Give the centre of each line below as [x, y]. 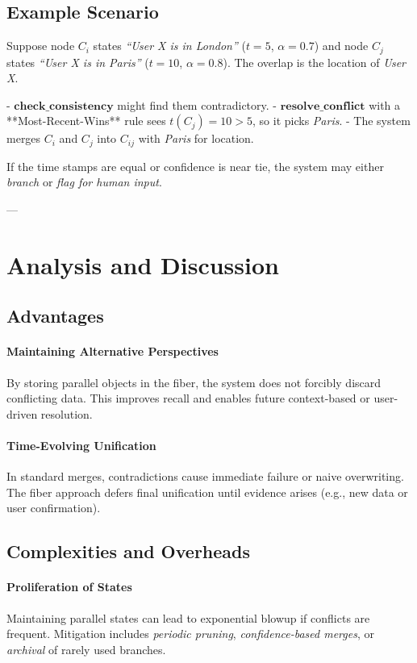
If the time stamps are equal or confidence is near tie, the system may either [195, 166]
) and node [341, 46]
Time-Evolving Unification [81, 445]
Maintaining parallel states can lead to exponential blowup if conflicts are [188, 617]
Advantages [55, 316]
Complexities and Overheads [129, 551]
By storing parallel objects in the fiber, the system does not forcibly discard [194, 382]
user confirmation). [54, 508]
